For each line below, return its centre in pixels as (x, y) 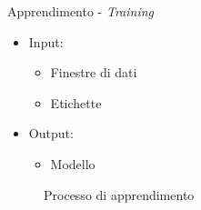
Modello (73, 163)
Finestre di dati (94, 72)
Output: (51, 133)
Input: (46, 41)
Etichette (76, 102)
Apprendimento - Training (81, 11)
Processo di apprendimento (119, 194)
